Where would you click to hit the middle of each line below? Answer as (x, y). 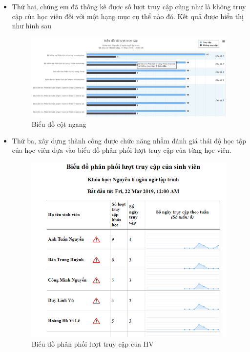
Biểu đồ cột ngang (59, 124)
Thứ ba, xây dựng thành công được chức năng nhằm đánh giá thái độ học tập (129, 140)
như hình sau (32, 26)
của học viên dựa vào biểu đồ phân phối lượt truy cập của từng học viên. (122, 150)
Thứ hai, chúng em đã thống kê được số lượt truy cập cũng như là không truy (129, 6)
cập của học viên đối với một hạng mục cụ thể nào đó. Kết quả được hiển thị (128, 16)
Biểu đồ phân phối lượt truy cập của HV (93, 343)
